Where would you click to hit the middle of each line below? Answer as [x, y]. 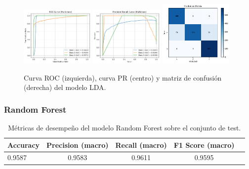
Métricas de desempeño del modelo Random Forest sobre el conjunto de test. [124, 127]
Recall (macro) [141, 145]
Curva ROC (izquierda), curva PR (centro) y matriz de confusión [123, 77]
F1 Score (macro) [204, 145]
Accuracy [24, 145]
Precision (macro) [78, 145]
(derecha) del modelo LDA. [65, 87]
